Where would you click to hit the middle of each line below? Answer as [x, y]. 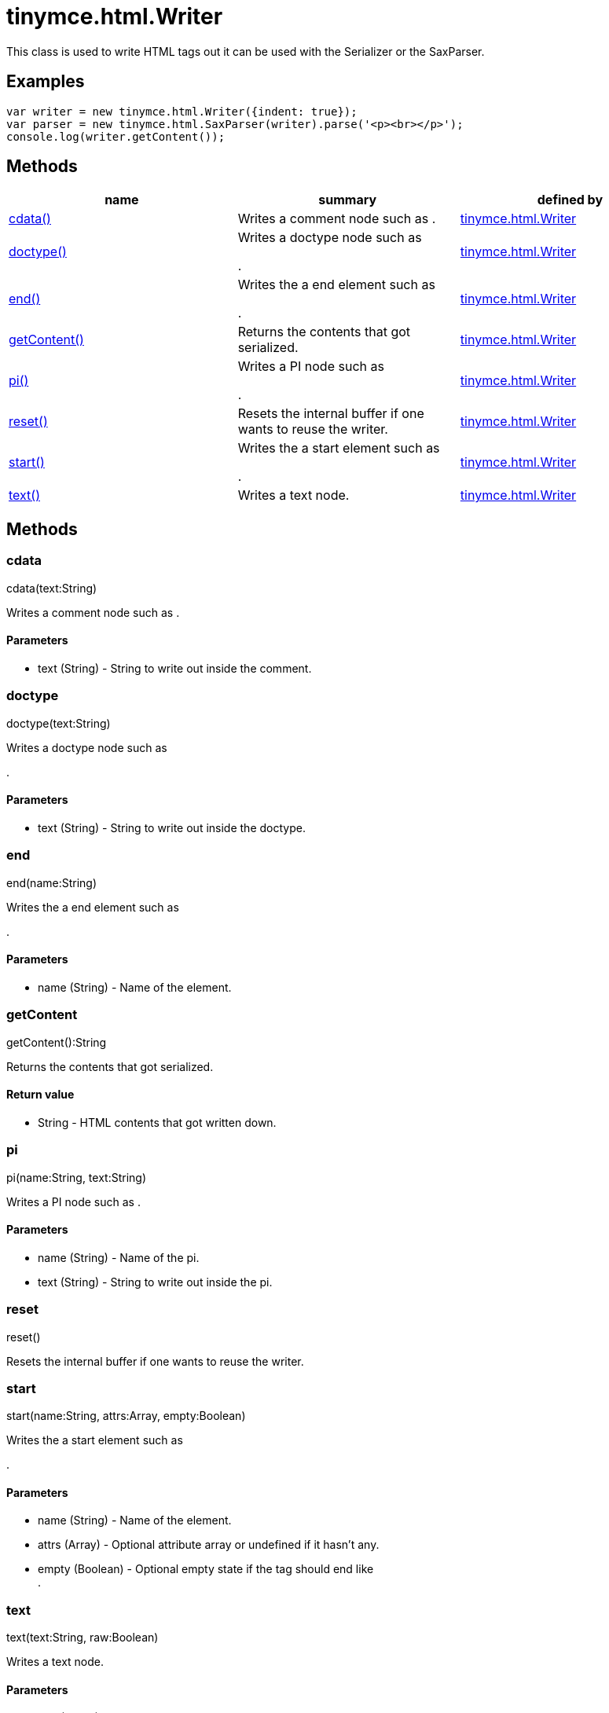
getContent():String [57, 1042]
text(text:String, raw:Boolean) [83, 1638]
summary [348, 200]
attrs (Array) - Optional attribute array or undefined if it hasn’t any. [209, 1545]
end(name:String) [52, 882]
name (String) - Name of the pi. [119, 1257]
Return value [40, 1095]
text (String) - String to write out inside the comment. [175, 668]
